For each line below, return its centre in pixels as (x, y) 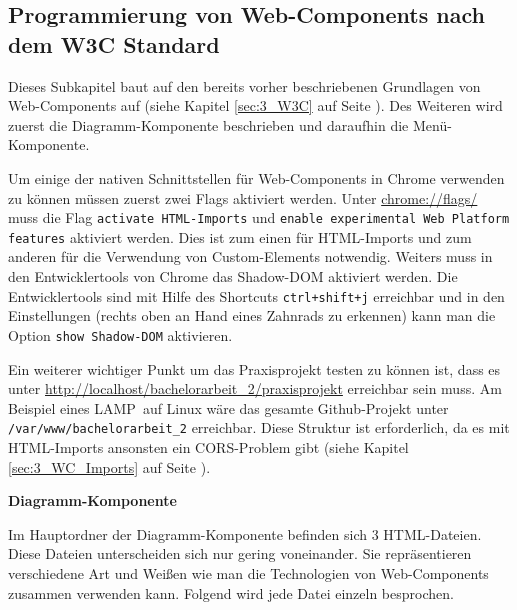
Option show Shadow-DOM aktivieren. (120, 334)
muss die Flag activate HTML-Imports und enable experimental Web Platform (259, 217)
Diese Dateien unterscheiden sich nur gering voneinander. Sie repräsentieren (240, 553)
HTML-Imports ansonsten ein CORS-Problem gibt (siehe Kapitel (208, 447)
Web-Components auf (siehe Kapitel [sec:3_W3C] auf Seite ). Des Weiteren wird (255, 105)
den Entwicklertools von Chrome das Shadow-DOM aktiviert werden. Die (233, 276)
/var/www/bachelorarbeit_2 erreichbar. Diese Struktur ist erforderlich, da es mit (259, 427)
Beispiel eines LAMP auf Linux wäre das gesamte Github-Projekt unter (228, 407)
